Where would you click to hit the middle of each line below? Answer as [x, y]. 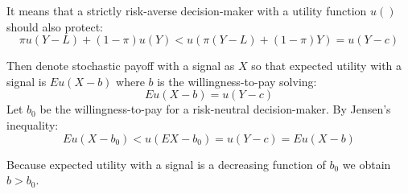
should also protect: [55, 26]
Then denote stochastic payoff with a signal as [121, 66]
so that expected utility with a [327, 66]
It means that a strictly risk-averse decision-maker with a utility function [187, 10]
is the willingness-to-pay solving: [237, 81]
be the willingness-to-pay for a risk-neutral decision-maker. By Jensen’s [215, 109]
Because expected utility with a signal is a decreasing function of [166, 164]
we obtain [367, 164]
